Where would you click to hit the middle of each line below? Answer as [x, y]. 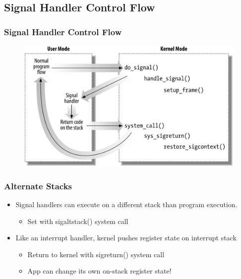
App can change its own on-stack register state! [99, 271]
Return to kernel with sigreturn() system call [96, 254]
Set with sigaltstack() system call [78, 221]
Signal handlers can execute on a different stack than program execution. [126, 204]
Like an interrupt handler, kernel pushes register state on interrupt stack [126, 238]
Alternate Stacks [38, 186]
